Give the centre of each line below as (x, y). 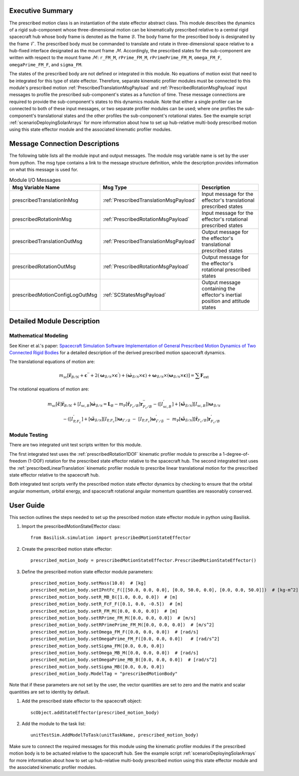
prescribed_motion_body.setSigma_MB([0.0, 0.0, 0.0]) (97, 667)
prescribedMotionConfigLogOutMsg (55, 295)
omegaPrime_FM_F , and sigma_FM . (46, 64)
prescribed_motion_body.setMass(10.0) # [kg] (88, 583)
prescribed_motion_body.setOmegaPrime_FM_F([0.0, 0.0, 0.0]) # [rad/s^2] (125, 639)
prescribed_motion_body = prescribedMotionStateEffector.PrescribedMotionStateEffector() (144, 561)
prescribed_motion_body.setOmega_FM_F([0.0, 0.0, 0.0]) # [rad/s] (115, 632)
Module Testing (29, 435)
